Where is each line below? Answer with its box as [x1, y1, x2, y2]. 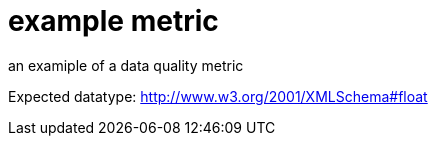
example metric [8, 4, 219, 38]
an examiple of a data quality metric [8, 56, 244, 74]
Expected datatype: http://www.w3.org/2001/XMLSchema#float [8, 87, 428, 105]
